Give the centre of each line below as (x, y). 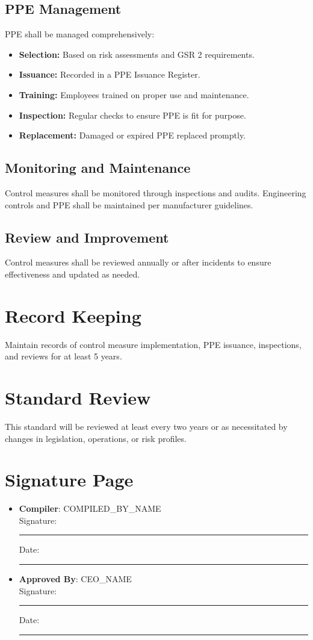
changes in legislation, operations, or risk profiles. (96, 438)
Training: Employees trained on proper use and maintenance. (134, 94)
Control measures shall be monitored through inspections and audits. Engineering (156, 192)
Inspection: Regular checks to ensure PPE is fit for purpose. (132, 115)
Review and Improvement (87, 237)
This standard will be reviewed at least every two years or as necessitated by (146, 426)
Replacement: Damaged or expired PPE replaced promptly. (132, 135)
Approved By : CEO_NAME (75, 579)
